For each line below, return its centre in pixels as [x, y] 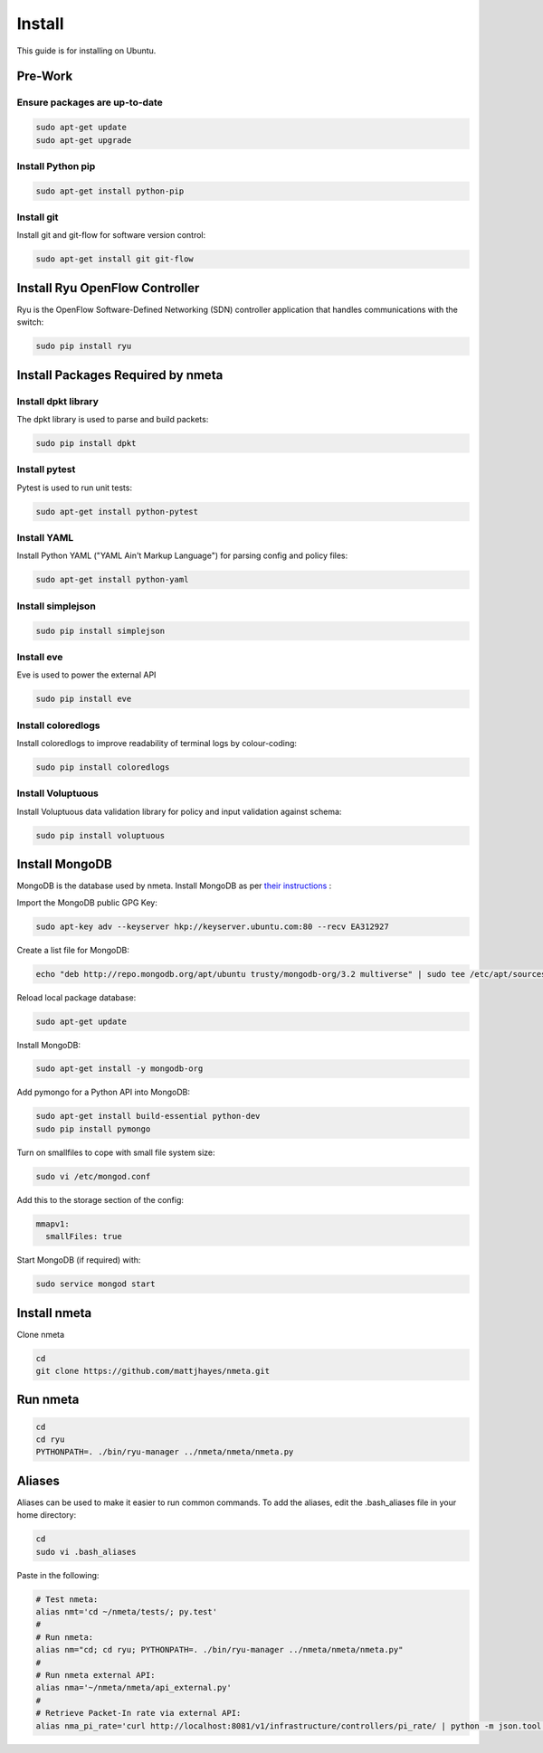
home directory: [47, 1515]
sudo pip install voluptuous [100, 835]
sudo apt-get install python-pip [110, 191]
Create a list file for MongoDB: [73, 950]
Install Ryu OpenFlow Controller [108, 288]
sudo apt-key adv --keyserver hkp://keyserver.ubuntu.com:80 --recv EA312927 [212, 926]
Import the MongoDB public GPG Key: [87, 902]
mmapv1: [52, 1224]
